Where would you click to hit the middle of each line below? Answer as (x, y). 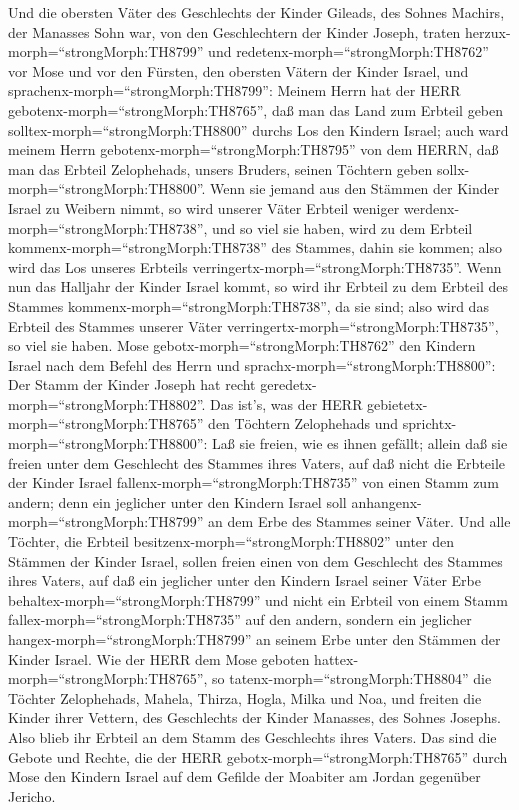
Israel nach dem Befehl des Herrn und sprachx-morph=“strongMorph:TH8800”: (252, 364)
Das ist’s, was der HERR (286, 403)
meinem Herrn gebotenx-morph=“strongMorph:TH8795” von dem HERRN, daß (253, 149)
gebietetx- (397, 403)
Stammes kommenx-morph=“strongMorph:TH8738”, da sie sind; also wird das (248, 305)
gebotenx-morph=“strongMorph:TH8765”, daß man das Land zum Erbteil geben (256, 109)
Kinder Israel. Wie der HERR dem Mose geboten (159, 658)
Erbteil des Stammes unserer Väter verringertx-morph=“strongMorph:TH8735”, (253, 325)
